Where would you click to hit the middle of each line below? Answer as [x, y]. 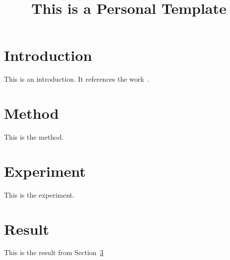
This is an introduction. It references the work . [77, 79]
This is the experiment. [39, 194]
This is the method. [34, 137]
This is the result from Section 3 [54, 252]
